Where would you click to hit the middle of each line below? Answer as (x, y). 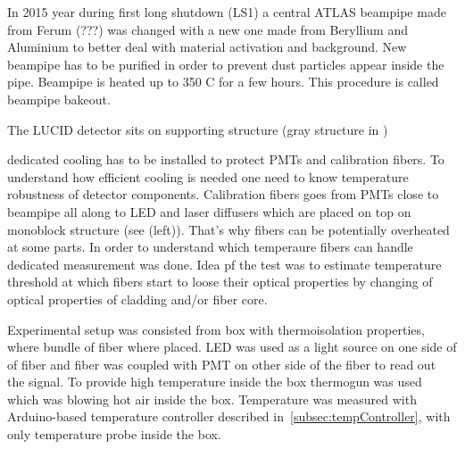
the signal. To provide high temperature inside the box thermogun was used (215, 382)
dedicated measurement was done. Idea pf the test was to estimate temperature (224, 264)
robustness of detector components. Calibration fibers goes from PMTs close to (223, 194)
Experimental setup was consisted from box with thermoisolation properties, (216, 329)
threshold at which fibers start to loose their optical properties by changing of (220, 282)
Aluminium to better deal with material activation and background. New (207, 47)
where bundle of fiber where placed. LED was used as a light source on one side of (232, 347)
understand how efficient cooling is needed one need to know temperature (208, 176)
